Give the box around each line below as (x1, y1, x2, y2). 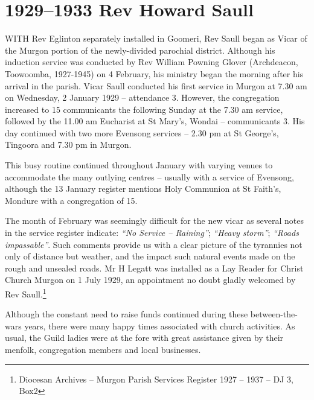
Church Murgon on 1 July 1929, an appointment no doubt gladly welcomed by (5, 273, 296, 286)
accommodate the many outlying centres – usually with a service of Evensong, (5, 170, 294, 183)
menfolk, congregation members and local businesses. (5, 343, 201, 356)
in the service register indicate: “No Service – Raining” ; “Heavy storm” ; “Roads (5, 226, 299, 239)
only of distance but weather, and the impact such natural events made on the (5, 250, 295, 262)
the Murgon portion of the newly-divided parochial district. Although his (5, 43, 275, 56)
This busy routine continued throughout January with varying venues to (5, 159, 273, 171)
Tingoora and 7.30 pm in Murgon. (5, 138, 132, 151)
